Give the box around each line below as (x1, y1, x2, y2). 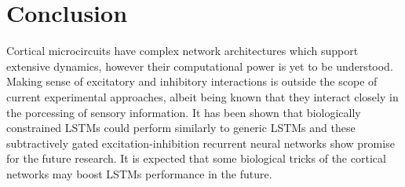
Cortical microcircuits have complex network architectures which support (6, 42, 359, 59)
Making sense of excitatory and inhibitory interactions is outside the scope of (6, 73, 378, 90)
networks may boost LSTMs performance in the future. (6, 165, 272, 181)
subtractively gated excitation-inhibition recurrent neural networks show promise (6, 134, 395, 151)
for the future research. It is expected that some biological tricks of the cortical (6, 150, 386, 167)
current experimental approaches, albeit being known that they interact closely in (6, 88, 399, 104)
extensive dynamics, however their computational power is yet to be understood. (6, 57, 393, 74)
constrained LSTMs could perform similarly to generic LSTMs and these (6, 119, 356, 136)
